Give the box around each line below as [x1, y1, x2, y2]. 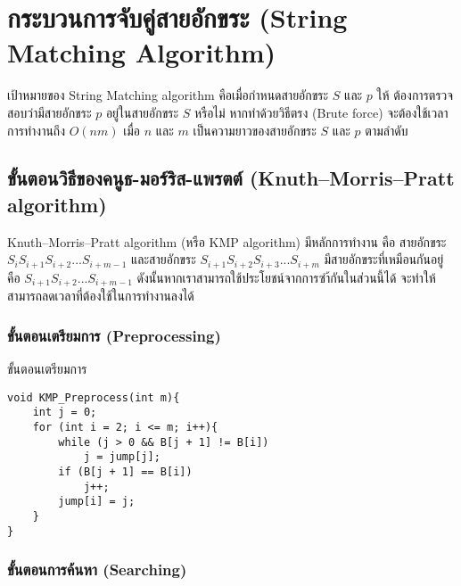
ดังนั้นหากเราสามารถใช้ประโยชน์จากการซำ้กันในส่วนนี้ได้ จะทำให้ [136, 268, 436, 286]
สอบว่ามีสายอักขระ [7, 103, 92, 121]
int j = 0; [32, 406, 97, 419]
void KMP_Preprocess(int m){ [7, 391, 180, 404]
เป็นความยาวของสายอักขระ [193, 120, 317, 139]
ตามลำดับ [365, 120, 408, 139]
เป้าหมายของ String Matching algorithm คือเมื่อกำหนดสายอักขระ [7, 86, 329, 104]
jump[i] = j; [58, 495, 136, 508]
